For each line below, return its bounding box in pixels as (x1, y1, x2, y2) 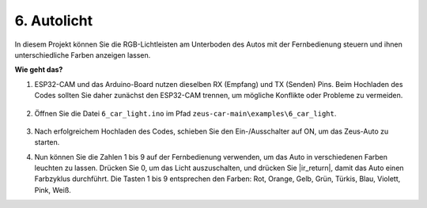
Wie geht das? (14, 65, 63, 74)
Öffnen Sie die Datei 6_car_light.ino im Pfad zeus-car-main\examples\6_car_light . (34, 108, 337, 118)
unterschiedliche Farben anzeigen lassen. (14, 50, 151, 59)
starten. (34, 138, 60, 147)
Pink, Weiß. (34, 185, 71, 195)
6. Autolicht (14, 12, 93, 29)
